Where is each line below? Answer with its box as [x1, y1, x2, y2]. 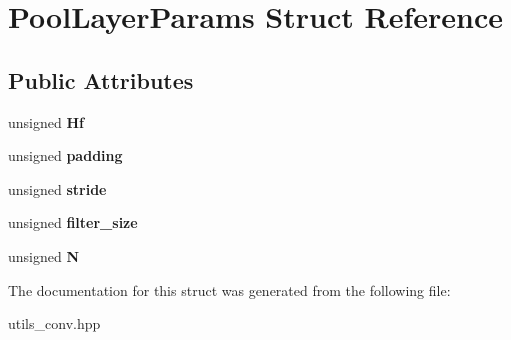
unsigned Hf [8, 111, 84, 132]
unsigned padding [8, 145, 123, 166]
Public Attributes [8, 64, 194, 95]
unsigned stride [8, 178, 107, 199]
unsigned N [8, 245, 80, 266]
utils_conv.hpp [8, 313, 101, 334]
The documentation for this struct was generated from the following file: [8, 279, 451, 300]
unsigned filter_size [8, 212, 138, 233]
